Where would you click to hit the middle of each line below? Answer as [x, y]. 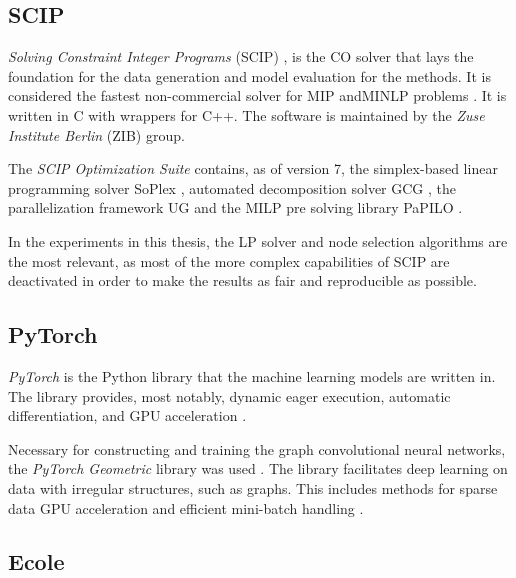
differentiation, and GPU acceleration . [127, 415]
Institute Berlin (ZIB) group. [96, 134]
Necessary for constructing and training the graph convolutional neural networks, [257, 448]
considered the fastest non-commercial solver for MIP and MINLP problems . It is [257, 95]
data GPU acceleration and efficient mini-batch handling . [186, 507]
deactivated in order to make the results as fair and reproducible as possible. [242, 280]
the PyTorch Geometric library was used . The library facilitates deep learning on [258, 468]
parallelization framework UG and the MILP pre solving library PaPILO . [235, 207]
